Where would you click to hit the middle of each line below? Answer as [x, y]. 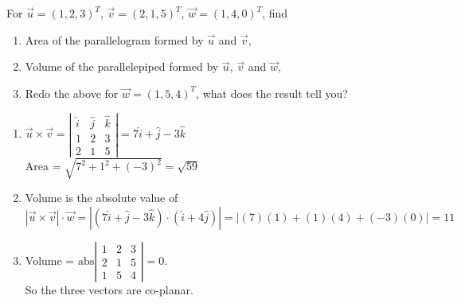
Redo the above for [72, 93]
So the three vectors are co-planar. [109, 289]
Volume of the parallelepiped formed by [122, 66]
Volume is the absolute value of [102, 198]
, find [275, 13]
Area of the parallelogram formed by [114, 39]
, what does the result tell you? [272, 93]
